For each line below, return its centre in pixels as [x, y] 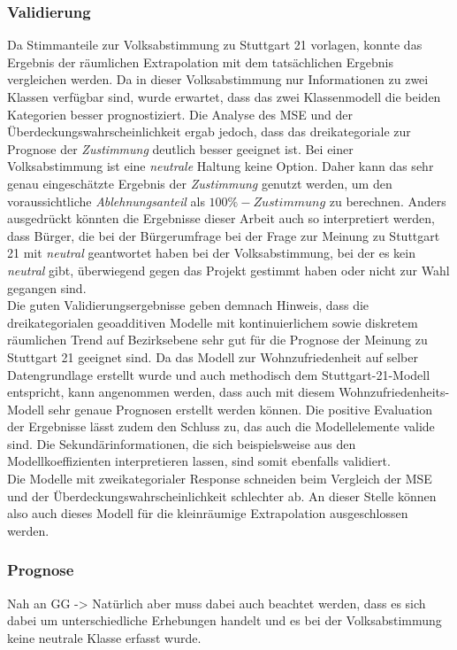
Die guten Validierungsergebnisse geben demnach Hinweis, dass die [188, 305]
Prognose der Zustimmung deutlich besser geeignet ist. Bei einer [180, 148]
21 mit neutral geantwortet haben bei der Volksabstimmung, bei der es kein [211, 253]
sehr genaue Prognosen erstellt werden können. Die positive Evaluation [240, 409]
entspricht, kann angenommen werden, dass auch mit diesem [171, 392]
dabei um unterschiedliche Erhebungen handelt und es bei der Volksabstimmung [225, 620]
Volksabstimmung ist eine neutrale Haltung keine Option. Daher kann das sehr [221, 166]
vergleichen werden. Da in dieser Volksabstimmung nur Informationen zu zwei [218, 79]
